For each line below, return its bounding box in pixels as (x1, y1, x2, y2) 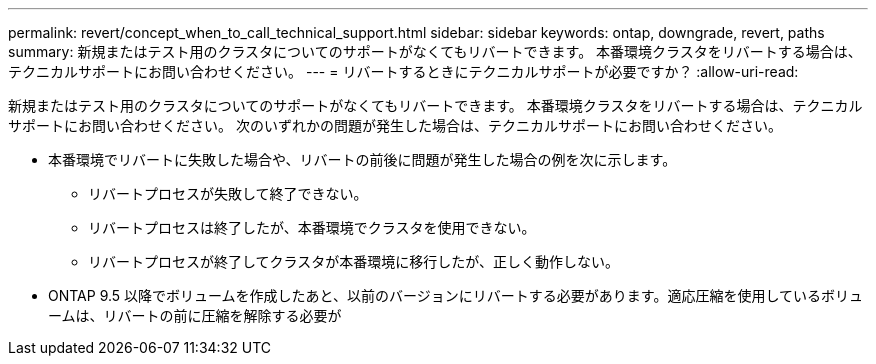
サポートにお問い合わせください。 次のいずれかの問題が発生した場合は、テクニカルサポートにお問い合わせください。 (8, 117, 782, 134)
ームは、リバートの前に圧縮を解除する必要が (48, 307, 342, 324)
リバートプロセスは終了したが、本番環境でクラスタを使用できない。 (88, 219, 536, 236)
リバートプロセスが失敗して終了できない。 (88, 185, 368, 202)
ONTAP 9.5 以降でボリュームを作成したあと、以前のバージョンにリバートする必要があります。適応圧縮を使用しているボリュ (48, 287, 863, 304)
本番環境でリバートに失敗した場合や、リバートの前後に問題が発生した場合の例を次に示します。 (48, 151, 677, 168)
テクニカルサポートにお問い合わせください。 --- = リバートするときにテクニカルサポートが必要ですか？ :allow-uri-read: (8, 63, 799, 80)
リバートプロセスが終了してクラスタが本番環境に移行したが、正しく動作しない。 (88, 253, 620, 270)
